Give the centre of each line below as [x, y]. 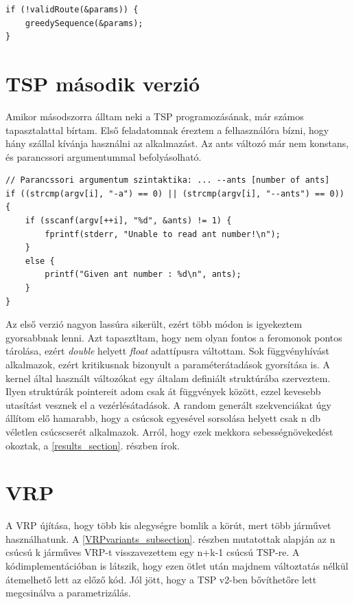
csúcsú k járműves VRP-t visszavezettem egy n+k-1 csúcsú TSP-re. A [153, 552]
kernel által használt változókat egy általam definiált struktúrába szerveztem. [168, 378]
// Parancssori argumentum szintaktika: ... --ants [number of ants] [168, 180]
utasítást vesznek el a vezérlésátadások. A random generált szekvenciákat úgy [168, 404]
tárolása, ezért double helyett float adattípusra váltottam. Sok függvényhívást [167, 351]
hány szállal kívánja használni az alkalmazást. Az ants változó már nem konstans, [177, 143]
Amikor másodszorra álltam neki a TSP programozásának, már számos [155, 116]
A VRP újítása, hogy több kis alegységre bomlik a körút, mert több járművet [168, 525]
